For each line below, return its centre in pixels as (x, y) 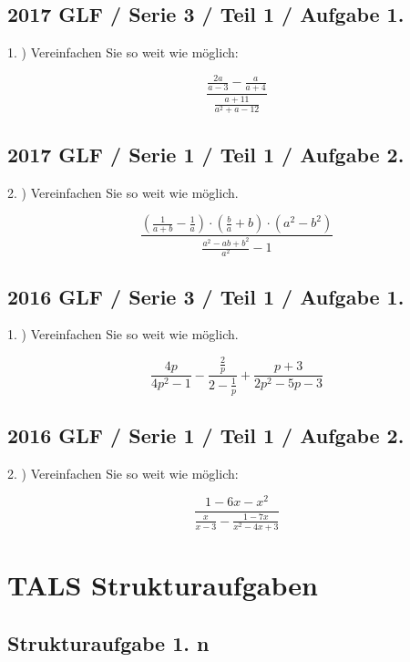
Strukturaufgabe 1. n (108, 642)
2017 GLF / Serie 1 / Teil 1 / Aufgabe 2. (206, 154)
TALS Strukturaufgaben (163, 585)
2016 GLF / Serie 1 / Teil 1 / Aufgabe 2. (206, 434)
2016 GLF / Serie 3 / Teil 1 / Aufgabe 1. (206, 296)
